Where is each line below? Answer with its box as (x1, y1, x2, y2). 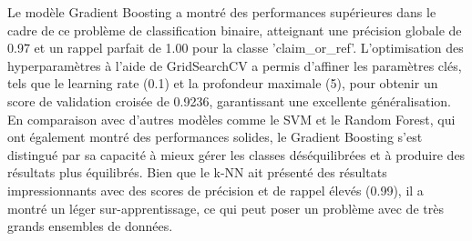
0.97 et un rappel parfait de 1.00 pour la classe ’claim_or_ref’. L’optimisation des (7, 38, 464, 57)
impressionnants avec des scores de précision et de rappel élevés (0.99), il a (7, 180, 424, 199)
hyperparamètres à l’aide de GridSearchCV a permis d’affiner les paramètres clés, (7, 55, 462, 75)
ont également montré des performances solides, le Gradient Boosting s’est (7, 127, 423, 146)
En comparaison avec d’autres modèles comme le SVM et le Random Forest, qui (7, 109, 456, 128)
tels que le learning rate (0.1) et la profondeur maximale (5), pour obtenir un (7, 74, 438, 93)
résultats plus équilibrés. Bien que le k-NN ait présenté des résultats (7, 163, 387, 182)
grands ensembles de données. (7, 216, 173, 236)
